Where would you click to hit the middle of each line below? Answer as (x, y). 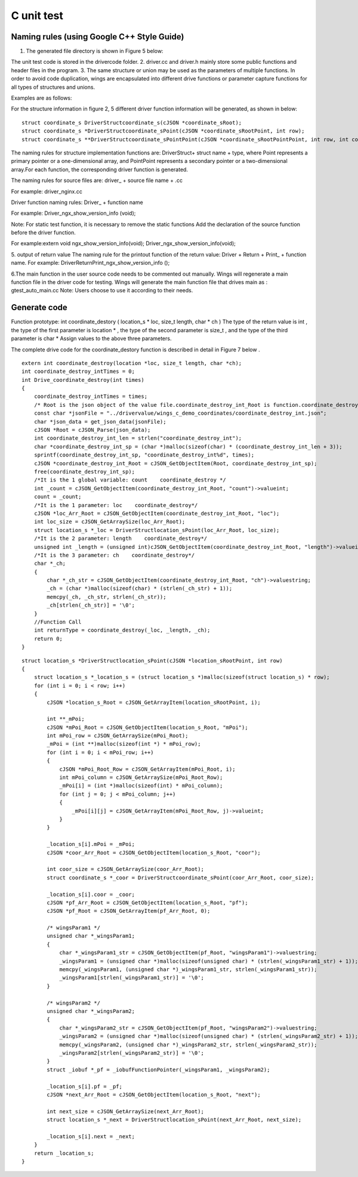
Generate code (39, 308)
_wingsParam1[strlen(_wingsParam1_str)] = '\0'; (132, 978)
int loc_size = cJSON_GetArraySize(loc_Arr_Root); (109, 522)
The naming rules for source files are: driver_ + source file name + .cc (97, 180)
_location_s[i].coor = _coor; (91, 894)
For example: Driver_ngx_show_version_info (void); (73, 213)
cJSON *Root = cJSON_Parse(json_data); (92, 430)
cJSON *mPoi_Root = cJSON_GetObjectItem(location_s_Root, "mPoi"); (147, 727)
